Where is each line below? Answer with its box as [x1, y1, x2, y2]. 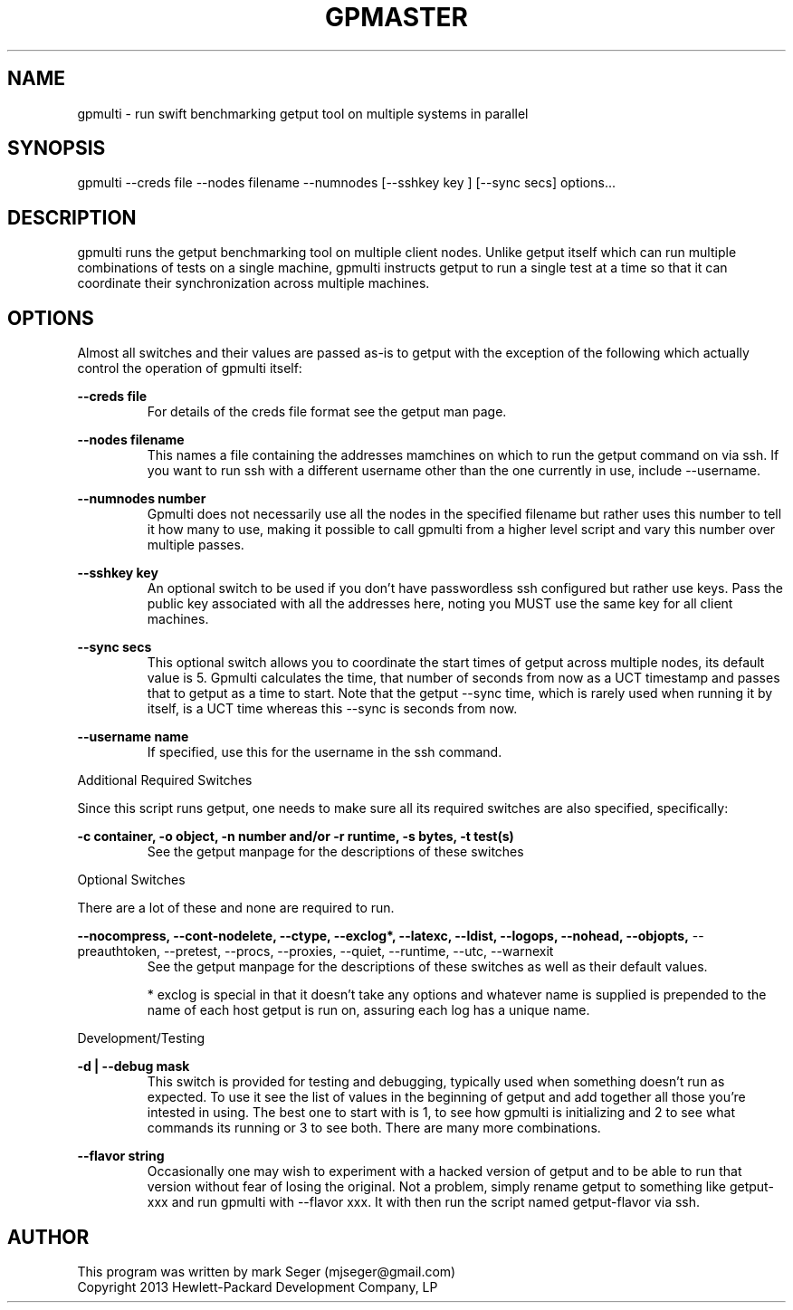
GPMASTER [325, 2, 468, 33]
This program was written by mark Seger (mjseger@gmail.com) [77, 1263, 456, 1279]
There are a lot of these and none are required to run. [77, 900, 395, 916]
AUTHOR [7, 1225, 90, 1248]
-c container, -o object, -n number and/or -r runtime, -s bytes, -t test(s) [77, 828, 514, 845]
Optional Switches [77, 872, 186, 888]
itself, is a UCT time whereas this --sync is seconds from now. [147, 701, 518, 717]
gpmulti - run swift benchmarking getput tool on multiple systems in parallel [77, 105, 529, 121]
